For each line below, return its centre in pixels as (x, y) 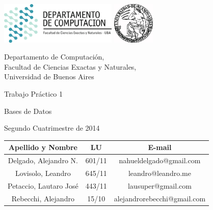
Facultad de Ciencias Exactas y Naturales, (70, 66)
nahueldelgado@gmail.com (160, 160)
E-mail (160, 147)
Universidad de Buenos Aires (49, 77)
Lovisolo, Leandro (43, 173)
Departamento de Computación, (54, 57)
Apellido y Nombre (43, 147)
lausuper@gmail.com (159, 185)
